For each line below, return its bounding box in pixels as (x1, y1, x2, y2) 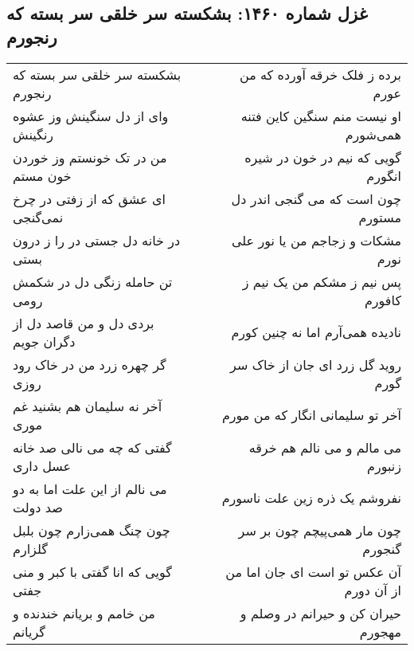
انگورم (366, 166, 401, 185)
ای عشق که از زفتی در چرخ (13, 189, 166, 208)
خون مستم (13, 166, 72, 185)
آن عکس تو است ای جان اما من (225, 562, 401, 581)
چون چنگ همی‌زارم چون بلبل (13, 520, 170, 539)
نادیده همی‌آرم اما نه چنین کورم (231, 323, 401, 342)
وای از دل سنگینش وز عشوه (13, 106, 169, 125)
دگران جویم (13, 331, 76, 351)
